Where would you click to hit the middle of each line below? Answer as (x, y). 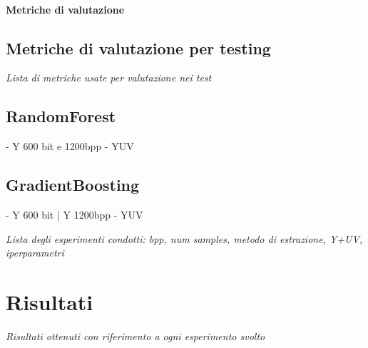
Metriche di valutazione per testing (138, 48)
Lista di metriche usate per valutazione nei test (109, 78)
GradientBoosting (73, 185)
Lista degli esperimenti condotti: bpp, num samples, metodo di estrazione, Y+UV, (184, 238)
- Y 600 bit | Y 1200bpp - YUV (75, 214)
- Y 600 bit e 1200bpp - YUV (70, 146)
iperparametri (35, 253)
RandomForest (61, 116)
